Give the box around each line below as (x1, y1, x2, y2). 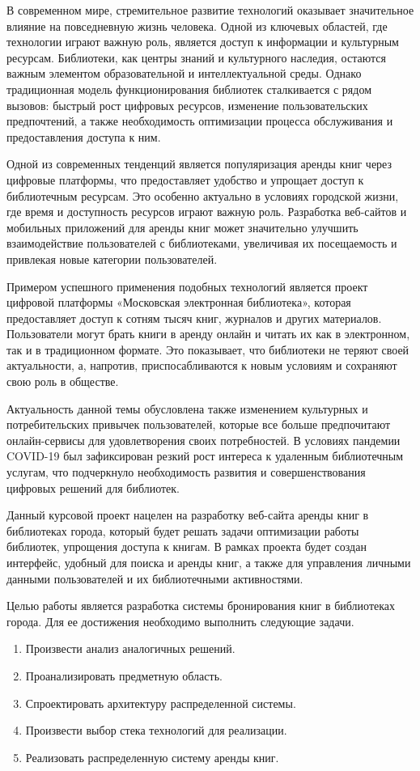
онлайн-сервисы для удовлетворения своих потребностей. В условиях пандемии (6, 431, 401, 448)
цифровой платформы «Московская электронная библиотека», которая (6, 294, 351, 311)
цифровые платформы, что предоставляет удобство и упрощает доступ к (6, 171, 364, 188)
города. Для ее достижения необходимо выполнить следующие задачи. (6, 612, 354, 629)
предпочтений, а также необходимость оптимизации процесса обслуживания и (6, 112, 393, 129)
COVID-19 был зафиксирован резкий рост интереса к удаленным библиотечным (6, 447, 404, 464)
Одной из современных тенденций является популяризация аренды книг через (6, 155, 392, 172)
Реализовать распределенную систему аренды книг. (25, 748, 279, 765)
